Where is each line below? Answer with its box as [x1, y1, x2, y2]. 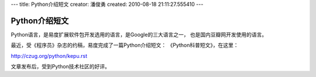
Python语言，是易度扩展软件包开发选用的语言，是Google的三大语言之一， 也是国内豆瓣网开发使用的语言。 [11, 31, 267, 38]
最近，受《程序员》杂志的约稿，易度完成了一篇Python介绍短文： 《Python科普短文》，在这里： [11, 42, 239, 49]
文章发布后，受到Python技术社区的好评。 [11, 63, 111, 70]
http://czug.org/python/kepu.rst [11, 52, 88, 59]
